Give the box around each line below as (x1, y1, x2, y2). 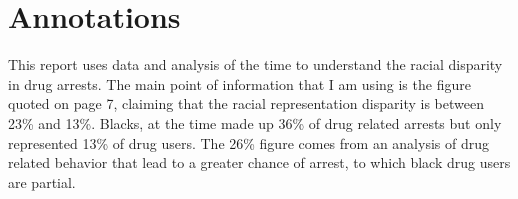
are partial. (8, 171, 76, 192)
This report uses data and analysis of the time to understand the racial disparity (8, 54, 503, 75)
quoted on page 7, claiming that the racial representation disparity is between (8, 93, 484, 114)
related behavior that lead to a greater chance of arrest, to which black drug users (8, 152, 511, 173)
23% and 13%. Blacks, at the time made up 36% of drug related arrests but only (8, 112, 502, 133)
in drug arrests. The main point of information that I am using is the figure (8, 73, 471, 94)
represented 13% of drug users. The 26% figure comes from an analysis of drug (8, 132, 489, 153)
